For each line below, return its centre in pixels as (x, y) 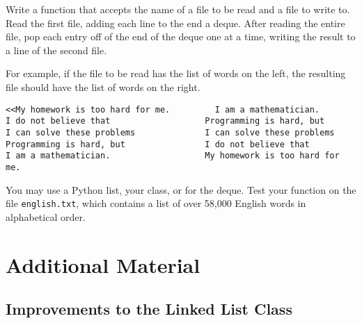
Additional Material (103, 264)
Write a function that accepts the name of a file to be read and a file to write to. (178, 9)
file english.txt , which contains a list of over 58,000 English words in (156, 203)
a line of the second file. (56, 50)
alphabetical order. (46, 216)
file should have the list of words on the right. (103, 86)
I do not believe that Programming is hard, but (165, 121)
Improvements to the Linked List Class (149, 309)
